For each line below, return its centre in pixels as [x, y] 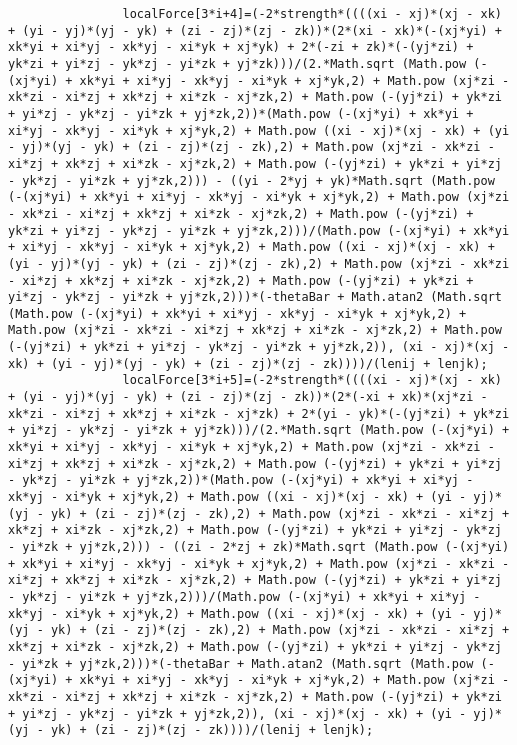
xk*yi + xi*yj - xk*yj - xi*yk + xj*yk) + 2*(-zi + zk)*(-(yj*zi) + [241, 47]
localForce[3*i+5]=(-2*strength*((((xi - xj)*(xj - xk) [312, 380]
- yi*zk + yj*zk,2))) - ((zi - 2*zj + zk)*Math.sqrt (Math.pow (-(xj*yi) [259, 547]
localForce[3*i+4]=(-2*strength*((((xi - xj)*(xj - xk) [312, 14]
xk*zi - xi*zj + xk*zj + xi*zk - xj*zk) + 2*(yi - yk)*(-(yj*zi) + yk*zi [259, 413]
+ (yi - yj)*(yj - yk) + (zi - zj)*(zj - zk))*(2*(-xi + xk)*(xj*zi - [248, 397]
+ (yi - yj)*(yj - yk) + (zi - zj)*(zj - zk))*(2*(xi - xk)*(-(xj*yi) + [255, 30]
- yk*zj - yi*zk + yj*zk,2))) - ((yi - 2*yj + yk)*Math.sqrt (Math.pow [251, 180]
